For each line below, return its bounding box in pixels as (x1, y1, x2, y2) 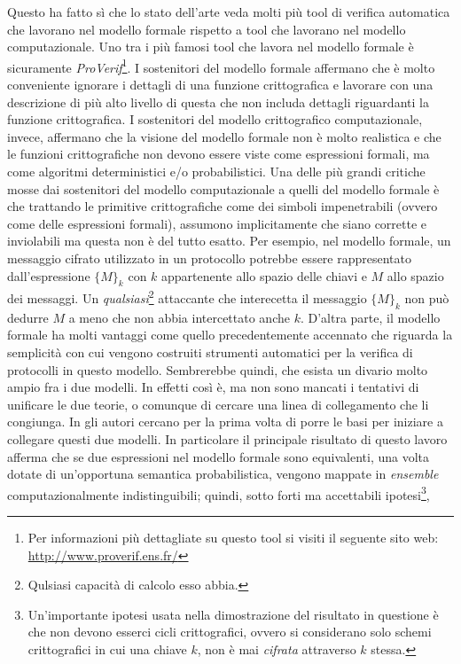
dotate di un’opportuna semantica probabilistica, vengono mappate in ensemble (7, 465, 439, 483)
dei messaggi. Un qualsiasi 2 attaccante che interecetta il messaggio (7, 286, 367, 308)
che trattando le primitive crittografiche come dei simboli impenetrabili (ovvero (7, 197, 438, 215)
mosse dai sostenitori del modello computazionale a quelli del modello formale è (7, 179, 440, 198)
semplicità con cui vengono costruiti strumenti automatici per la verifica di (7, 343, 413, 361)
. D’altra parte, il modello (300, 308, 441, 326)
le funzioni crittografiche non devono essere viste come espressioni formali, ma (7, 145, 430, 163)
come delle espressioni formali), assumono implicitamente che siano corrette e (7, 214, 427, 232)
